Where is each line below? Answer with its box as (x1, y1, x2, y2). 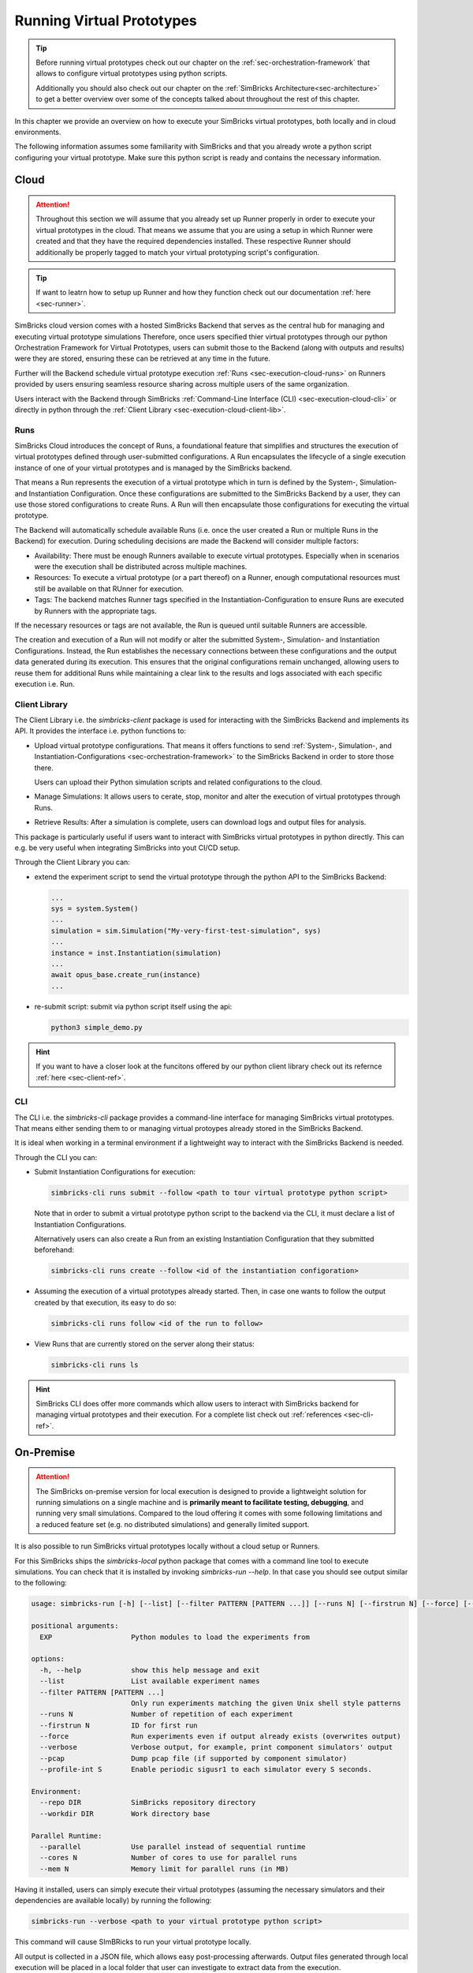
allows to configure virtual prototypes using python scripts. (35, 69, 228, 78)
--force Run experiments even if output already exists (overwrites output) (39, 1732, 401, 1741)
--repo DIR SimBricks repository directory (39, 1798, 256, 1807)
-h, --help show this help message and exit (39, 1665, 260, 1675)
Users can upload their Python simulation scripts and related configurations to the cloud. (34, 777, 322, 787)
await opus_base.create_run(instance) (50, 971, 201, 979)
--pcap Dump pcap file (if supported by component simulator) (39, 1754, 348, 1763)
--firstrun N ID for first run (39, 1720, 198, 1730)
